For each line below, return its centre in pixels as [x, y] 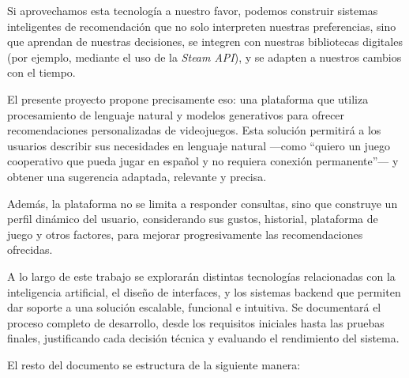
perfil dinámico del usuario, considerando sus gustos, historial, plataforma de [193, 219]
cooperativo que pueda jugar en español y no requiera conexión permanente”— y [203, 161]
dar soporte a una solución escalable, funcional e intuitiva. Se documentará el [194, 307]
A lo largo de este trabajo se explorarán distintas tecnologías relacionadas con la [201, 276]
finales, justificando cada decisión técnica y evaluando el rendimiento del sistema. [203, 338]
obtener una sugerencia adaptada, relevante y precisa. [137, 176]
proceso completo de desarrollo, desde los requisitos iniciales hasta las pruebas [196, 322]
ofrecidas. [30, 249]
